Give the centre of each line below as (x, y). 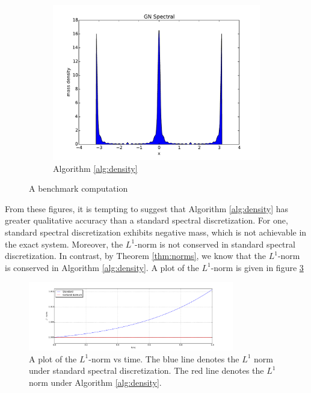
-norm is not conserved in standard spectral (215, 244)
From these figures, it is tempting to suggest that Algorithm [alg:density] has (147, 208)
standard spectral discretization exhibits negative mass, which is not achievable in (156, 232)
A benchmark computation (79, 188)
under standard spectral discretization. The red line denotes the (146, 370)
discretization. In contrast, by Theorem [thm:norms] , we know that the (136, 256)
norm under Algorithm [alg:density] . (95, 382)
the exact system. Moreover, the (64, 244)
